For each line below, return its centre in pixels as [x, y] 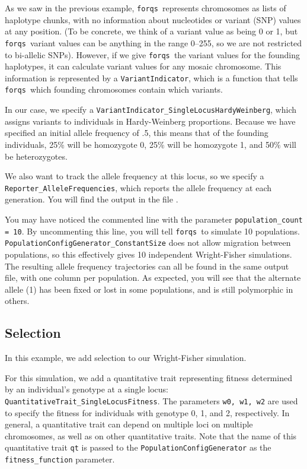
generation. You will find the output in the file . [92, 199]
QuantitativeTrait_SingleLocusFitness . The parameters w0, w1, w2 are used [151, 400]
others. [17, 301]
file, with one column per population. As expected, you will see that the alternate [153, 278]
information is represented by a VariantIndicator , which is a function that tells [151, 77]
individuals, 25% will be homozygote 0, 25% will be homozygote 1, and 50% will [151, 144]
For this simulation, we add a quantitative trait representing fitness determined [148, 377]
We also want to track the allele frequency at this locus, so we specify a [135, 176]
